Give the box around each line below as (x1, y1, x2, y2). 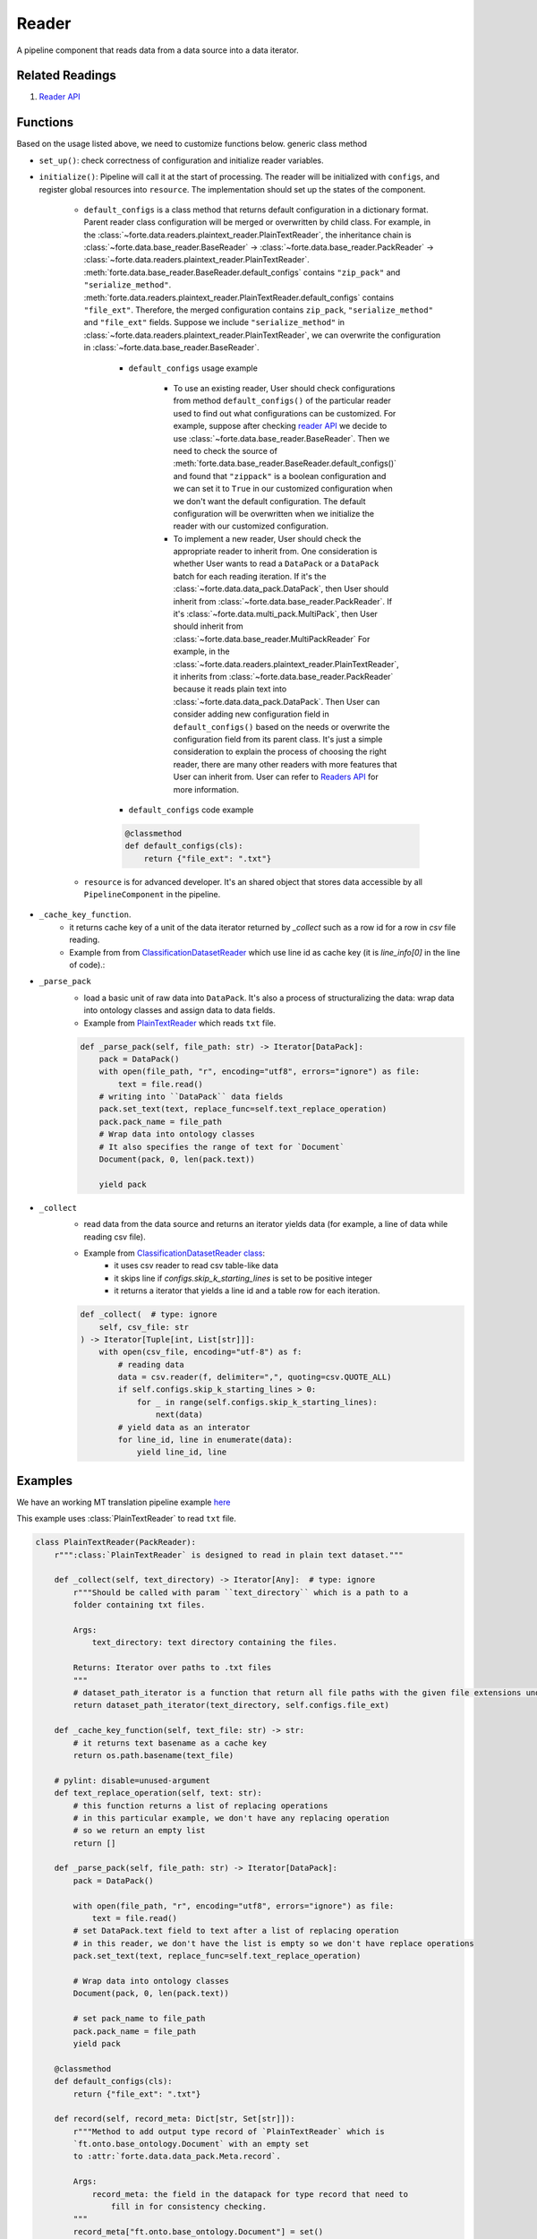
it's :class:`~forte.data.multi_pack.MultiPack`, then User (173, 609, 378, 620)
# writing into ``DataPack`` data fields (98, 1092, 284, 1102)
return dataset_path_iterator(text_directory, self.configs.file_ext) (72, 1700, 389, 1711)
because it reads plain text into (173, 683, 287, 694)
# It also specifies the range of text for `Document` (98, 1142, 345, 1152)
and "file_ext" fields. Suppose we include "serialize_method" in (83, 317, 345, 328)
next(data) (155, 1410, 203, 1420)
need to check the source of (173, 445, 277, 456)
